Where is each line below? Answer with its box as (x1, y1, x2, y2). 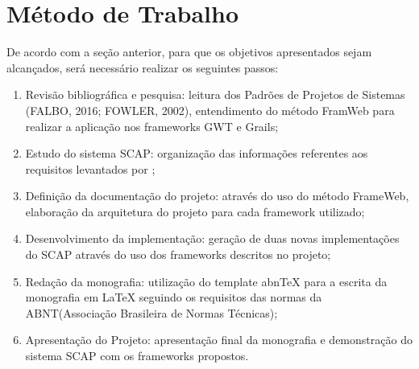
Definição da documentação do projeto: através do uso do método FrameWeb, (25, 187, 409, 204)
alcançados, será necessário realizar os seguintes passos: (6, 59, 279, 76)
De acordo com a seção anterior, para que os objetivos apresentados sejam (6, 43, 372, 60)
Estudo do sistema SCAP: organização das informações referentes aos (25, 145, 368, 162)
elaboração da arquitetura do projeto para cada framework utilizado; (25, 203, 365, 219)
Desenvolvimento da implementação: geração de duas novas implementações (25, 230, 400, 247)
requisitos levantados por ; (25, 160, 156, 177)
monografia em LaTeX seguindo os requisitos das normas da (25, 289, 322, 305)
